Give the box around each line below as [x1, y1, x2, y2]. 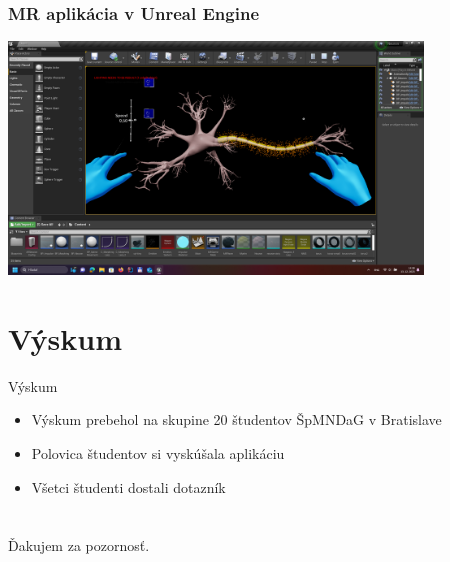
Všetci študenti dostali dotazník [31, 476, 226, 497]
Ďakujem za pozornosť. [8, 535, 150, 556]
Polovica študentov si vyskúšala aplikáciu [31, 442, 285, 463]
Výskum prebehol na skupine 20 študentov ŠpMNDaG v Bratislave [31, 409, 442, 430]
